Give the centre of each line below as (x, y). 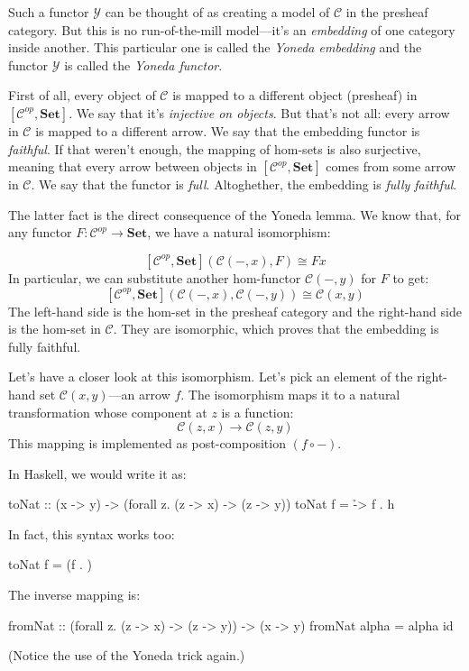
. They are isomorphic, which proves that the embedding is (276, 329)
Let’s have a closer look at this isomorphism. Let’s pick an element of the (211, 377)
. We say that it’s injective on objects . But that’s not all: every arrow (259, 112)
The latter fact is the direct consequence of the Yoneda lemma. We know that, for (234, 214)
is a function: (257, 412)
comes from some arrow (391, 166)
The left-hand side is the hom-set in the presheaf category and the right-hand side (235, 311)
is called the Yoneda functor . (143, 64)
